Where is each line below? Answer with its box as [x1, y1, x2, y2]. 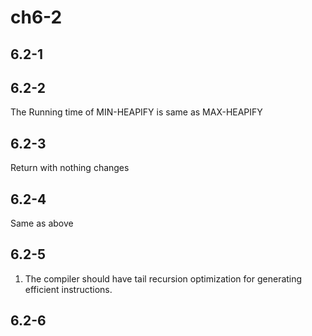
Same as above [10, 217, 74, 230]
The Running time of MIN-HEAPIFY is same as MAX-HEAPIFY [10, 106, 263, 118]
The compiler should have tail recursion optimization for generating [24, 272, 303, 285]
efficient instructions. [24, 283, 113, 295]
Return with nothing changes [10, 162, 130, 174]
